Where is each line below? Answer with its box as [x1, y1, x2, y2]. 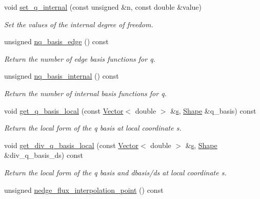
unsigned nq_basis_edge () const [4, 36, 109, 47]
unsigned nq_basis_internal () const [4, 70, 119, 81]
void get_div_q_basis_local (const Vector [4, 139, 139, 150]
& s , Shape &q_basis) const [170, 105, 256, 116]
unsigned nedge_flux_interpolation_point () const [4, 184, 164, 195]
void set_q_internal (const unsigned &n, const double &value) [4, 2, 202, 12]
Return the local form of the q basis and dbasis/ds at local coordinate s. [4, 167, 227, 177]
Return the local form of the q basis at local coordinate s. [4, 122, 182, 133]
